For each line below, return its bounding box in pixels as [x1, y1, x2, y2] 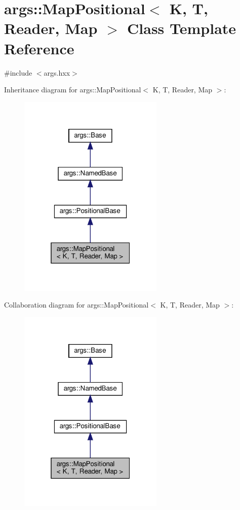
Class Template [127, 18, 236, 39]
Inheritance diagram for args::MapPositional [4, 84, 141, 95]
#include [4, 67, 32, 78]
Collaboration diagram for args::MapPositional [4, 299, 149, 310]
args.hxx [44, 67, 70, 78]
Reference [4, 38, 74, 58]
